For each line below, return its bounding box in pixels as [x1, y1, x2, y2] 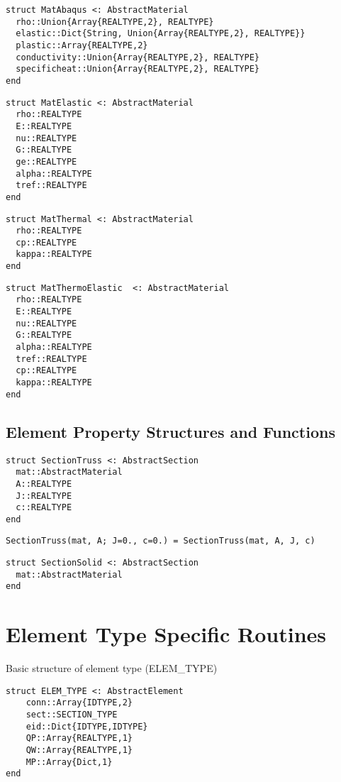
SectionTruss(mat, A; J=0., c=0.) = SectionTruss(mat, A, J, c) [6, 536, 315, 546]
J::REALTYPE [16, 490, 72, 501]
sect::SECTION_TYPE [26, 710, 118, 720]
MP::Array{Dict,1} [26, 756, 113, 767]
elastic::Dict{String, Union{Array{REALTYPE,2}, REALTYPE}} [16, 28, 306, 39]
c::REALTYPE [16, 502, 72, 513]
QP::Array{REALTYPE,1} [26, 733, 133, 744]
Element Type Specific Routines [6, 619, 327, 649]
